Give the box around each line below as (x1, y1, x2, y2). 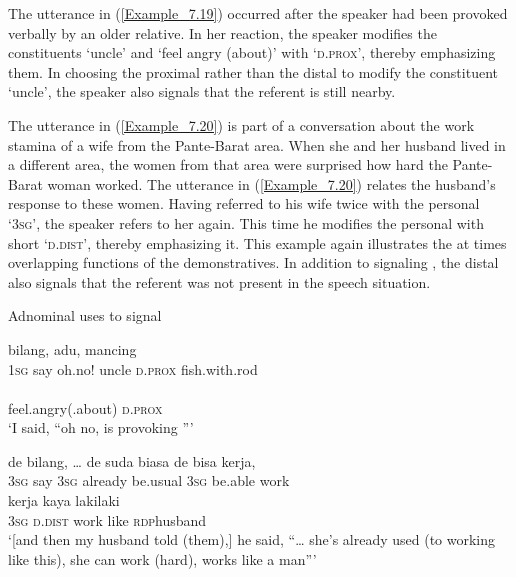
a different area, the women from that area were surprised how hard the (8, 154, 448, 175)
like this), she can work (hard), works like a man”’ (8, 548, 317, 569)
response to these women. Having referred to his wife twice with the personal (8, 193, 480, 214)
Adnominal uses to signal (8, 305, 162, 326)
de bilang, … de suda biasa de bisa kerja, (8, 450, 256, 471)
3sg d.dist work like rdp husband (8, 509, 207, 530)
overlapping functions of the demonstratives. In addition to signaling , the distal (8, 252, 499, 273)
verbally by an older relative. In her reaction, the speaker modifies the (8, 22, 437, 43)
